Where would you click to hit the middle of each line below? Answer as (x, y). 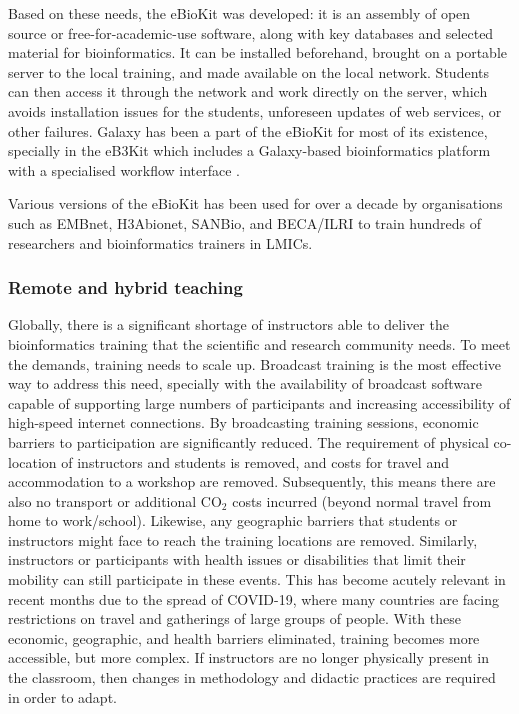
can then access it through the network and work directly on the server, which (248, 91)
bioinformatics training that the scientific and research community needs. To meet (259, 343)
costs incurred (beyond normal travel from (362, 500)
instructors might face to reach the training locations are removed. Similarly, (243, 539)
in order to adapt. (62, 696)
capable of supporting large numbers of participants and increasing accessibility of (259, 402)
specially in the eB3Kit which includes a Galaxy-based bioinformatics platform (249, 150)
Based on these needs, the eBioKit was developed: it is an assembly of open (239, 13)
